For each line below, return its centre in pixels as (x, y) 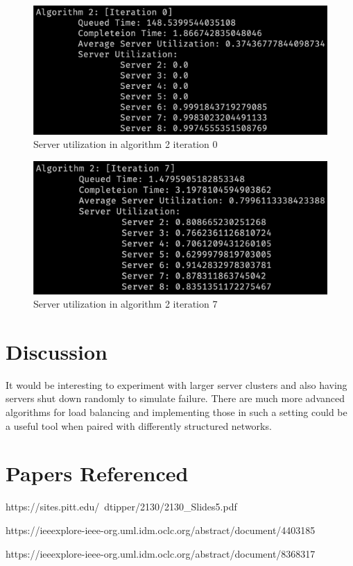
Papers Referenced (97, 473)
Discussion (57, 351)
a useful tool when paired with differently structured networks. (139, 425)
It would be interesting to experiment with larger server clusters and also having (176, 384)
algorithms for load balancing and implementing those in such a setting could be (176, 412)
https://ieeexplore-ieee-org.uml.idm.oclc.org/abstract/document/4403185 (161, 530)
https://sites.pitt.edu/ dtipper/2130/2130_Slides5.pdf (121, 507)
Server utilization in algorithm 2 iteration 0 (126, 144)
